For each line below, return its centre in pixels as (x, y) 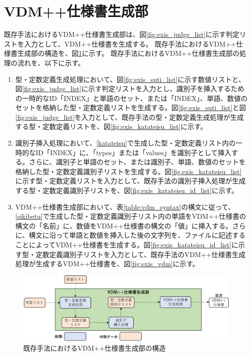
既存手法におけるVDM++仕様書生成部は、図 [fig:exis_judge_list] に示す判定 (122, 34)
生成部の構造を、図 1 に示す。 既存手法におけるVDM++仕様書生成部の (128, 53)
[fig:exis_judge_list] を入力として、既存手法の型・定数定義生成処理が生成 (129, 117)
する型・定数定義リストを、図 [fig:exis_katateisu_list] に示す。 (111, 126)
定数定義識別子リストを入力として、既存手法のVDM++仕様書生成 (141, 254)
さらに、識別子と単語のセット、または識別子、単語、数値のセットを (137, 162)
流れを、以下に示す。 (51, 62)
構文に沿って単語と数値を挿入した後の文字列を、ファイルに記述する (137, 235)
